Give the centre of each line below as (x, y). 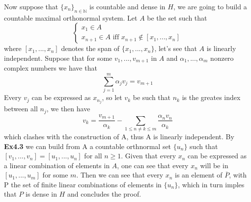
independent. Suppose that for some (58, 58)
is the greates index (211, 97)
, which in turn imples (211, 184)
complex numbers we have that (51, 68)
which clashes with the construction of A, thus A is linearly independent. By (119, 136)
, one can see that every (153, 165)
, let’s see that (176, 48)
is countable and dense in (127, 6)
